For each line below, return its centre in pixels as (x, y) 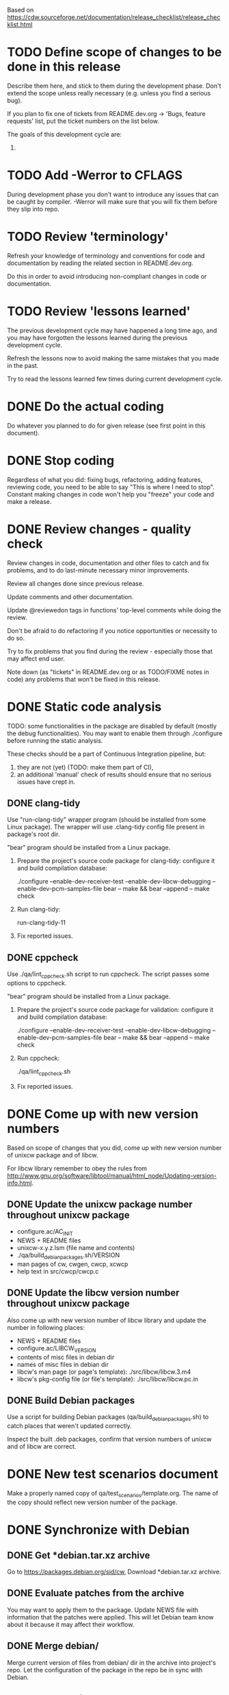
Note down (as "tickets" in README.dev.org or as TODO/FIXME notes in (108, 671)
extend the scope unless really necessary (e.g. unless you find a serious (109, 93)
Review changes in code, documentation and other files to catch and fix (108, 563)
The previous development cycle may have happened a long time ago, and (112, 330)
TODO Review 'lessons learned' (99, 311)
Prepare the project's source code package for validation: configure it (115, 1009)
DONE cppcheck (43, 957)
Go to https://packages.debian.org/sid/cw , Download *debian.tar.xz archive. (114, 1572)
